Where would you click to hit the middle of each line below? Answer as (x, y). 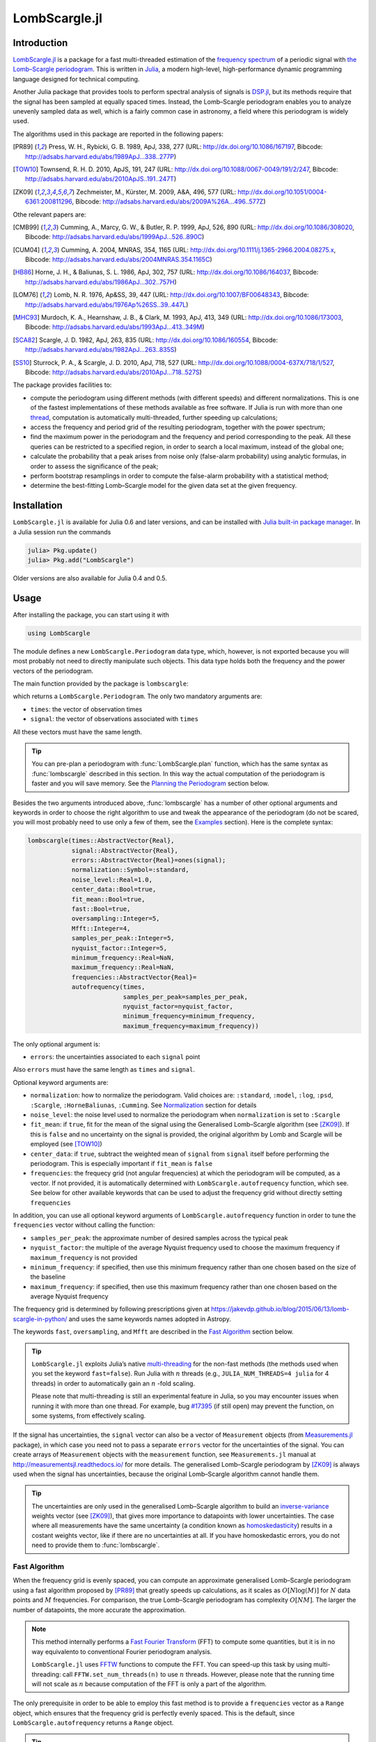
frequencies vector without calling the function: (84, 1225)
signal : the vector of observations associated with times (114, 719)
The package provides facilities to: (62, 385)
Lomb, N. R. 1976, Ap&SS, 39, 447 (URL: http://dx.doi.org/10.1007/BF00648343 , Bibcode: (181, 295)
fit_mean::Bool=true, (108, 899)
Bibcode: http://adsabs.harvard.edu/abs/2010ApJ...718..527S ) (113, 372)
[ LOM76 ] (25, 295)
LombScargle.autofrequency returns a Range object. (93, 1723)
